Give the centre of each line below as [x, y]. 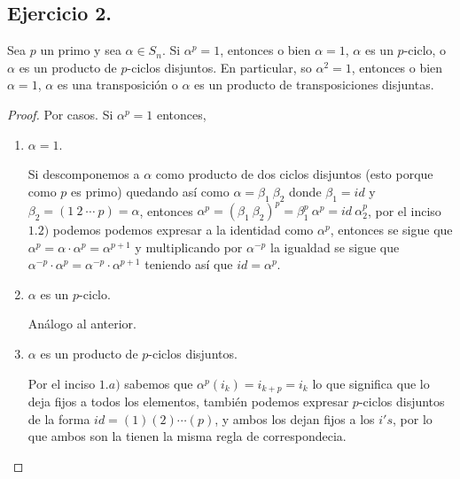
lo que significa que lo [371, 383]
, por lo [413, 418]
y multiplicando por [189, 247]
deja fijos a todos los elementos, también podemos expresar [188, 402]
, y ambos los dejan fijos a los [295, 418]
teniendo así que [189, 264]
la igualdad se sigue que [335, 247]
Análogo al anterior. [82, 324]
